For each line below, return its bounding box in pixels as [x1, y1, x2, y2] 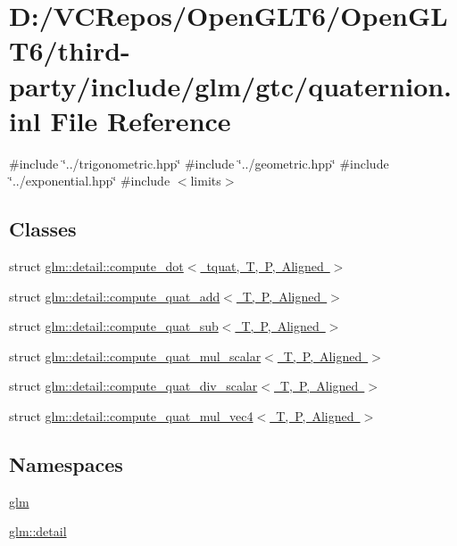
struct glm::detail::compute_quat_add [9, 286, 220, 305]
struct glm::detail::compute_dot [9, 257, 184, 276]
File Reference [50, 102, 231, 138]
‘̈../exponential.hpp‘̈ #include [9, 171, 170, 190]
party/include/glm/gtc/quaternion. [9, 67, 453, 103]
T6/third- [9, 32, 130, 69]
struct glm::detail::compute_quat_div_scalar [9, 376, 258, 395]
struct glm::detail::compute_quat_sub [9, 317, 219, 335]
